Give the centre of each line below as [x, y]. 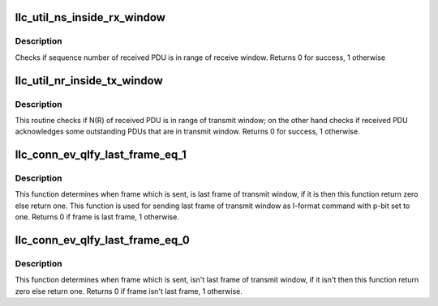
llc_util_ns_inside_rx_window [90, 17]
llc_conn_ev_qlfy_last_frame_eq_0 [102, 240]
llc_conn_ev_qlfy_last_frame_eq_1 [101, 155]
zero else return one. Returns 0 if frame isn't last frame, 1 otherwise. [129, 291]
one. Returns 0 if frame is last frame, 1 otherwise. [97, 217]
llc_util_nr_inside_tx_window [89, 81]
